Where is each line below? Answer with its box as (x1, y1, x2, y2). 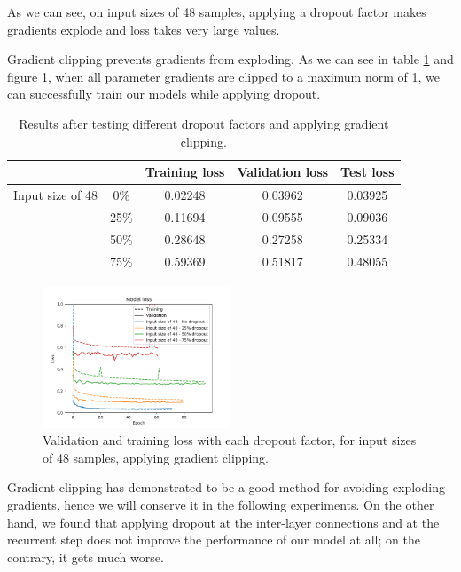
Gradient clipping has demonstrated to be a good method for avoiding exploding (7, 478, 445, 497)
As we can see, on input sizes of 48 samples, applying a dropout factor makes (7, 3, 426, 20)
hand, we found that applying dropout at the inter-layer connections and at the (7, 512, 440, 531)
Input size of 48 (13, 186, 98, 203)
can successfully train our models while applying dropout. (7, 84, 321, 103)
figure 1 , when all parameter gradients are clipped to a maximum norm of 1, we (7, 67, 440, 85)
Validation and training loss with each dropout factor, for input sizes (43, 431, 417, 449)
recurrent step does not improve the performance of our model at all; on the (7, 530, 420, 549)
